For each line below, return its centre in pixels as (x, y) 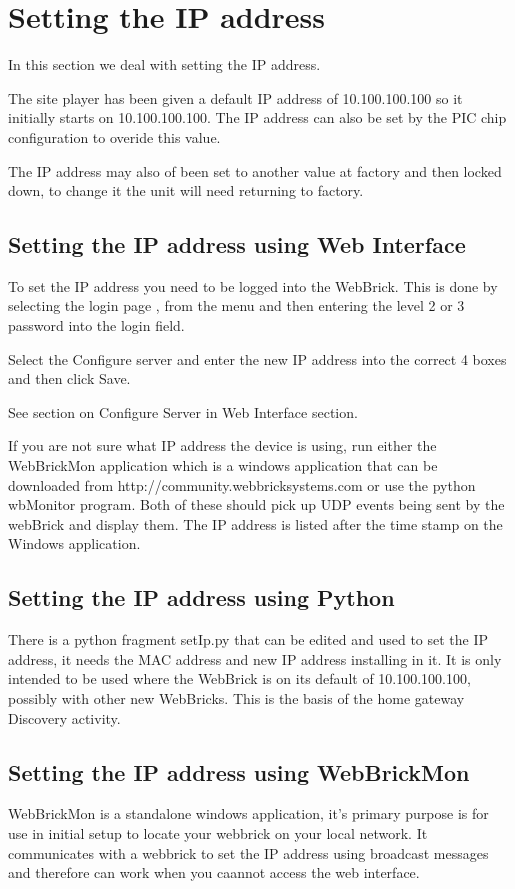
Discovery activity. (64, 717)
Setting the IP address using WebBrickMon (239, 771)
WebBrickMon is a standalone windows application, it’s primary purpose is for (248, 813)
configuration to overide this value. (114, 136)
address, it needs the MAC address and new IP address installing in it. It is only (255, 658)
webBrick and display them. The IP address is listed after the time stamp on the (255, 523)
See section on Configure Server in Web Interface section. (183, 411)
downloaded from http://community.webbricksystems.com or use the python (242, 484)
